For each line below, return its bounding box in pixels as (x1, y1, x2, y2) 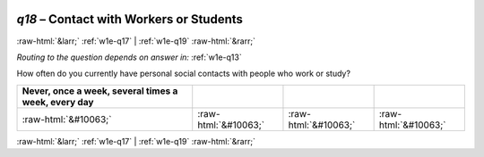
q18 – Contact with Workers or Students (16, 12, 244, 27)
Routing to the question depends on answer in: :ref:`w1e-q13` (16, 52, 242, 62)
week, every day (22, 95, 94, 108)
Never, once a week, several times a (22, 85, 178, 97)
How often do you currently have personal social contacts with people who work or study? (16, 68, 351, 79)
